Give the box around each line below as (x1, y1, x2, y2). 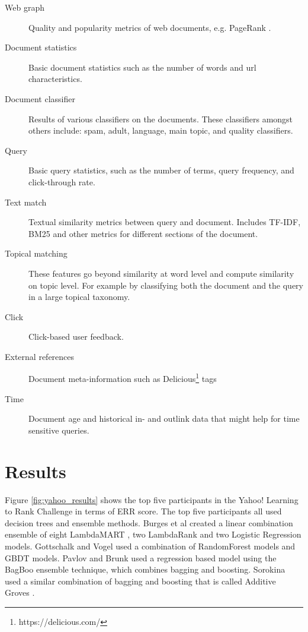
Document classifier (5, 92, 75, 105)
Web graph (5, 1, 44, 13)
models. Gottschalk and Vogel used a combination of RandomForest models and (5, 540, 296, 552)
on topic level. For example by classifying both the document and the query (28, 279, 304, 291)
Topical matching (5, 247, 68, 260)
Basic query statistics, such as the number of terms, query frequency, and (28, 164, 294, 176)
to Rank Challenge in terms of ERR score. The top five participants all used (5, 505, 282, 517)
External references (5, 350, 75, 362)
